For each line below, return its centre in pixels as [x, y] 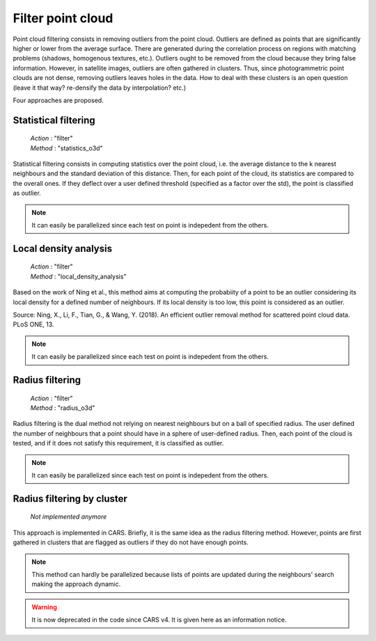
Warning [44, 607]
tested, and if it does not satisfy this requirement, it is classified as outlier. [118, 443]
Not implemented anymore [69, 517]
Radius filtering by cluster [70, 499]
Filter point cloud [63, 18]
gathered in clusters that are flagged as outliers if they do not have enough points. [131, 542]
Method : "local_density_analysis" [78, 276]
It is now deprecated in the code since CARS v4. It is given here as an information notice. [159, 620]
